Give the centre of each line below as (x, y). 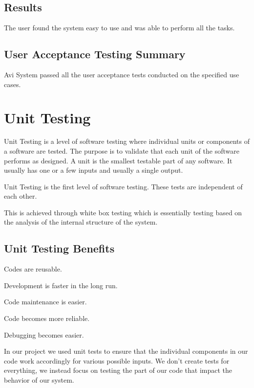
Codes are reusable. (33, 269)
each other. (21, 196)
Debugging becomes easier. (44, 334)
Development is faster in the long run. (61, 285)
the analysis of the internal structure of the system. (81, 222)
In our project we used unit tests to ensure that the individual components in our (126, 351)
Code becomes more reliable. (47, 318)
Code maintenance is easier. (45, 302)
